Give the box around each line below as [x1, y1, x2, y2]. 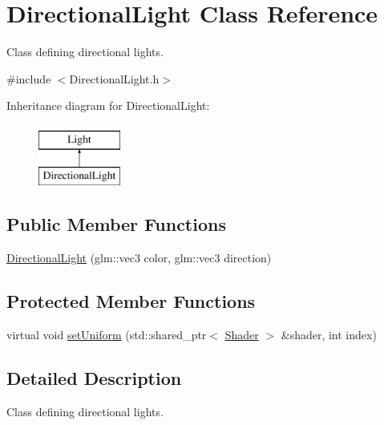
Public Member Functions [6, 212, 226, 237]
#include [6, 70, 51, 87]
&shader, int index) [281, 326, 377, 343]
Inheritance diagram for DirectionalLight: [6, 97, 210, 114]
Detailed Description [6, 366, 182, 391]
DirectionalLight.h [69, 70, 160, 87]
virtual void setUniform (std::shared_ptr [6, 326, 207, 343]
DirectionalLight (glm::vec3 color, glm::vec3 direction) [6, 249, 272, 266]
